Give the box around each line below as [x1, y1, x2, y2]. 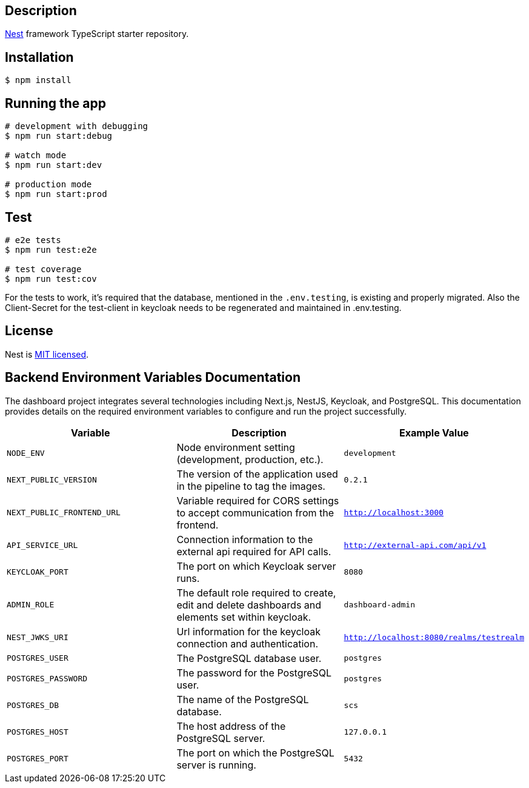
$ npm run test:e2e [5, 244, 97, 255]
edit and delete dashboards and [176, 598, 322, 611]
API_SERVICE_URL [7, 541, 78, 550]
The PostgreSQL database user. [176, 652, 322, 664]
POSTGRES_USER [7, 653, 68, 663]
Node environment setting [176, 441, 295, 453]
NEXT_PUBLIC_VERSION [7, 475, 97, 485]
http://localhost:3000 [344, 508, 444, 518]
